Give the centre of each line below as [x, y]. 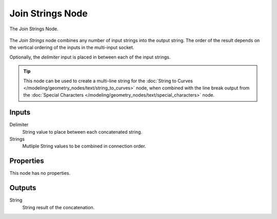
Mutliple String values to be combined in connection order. [84, 146]
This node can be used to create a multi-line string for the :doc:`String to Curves [108, 81]
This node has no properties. [40, 173]
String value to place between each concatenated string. [82, 132]
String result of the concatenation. [58, 207]
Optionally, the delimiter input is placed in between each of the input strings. [90, 57]
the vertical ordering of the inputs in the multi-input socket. [72, 48]
